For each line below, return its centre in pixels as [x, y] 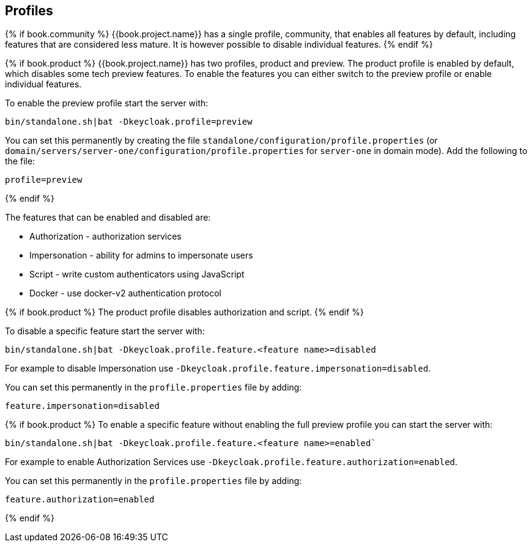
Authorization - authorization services [105, 237]
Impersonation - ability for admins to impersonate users [141, 255]
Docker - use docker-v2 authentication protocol [125, 293]
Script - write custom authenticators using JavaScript [137, 274]
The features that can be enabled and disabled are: [108, 218]
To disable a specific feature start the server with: [105, 331]
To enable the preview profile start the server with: [107, 103]
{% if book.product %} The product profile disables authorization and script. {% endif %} [184, 312]
